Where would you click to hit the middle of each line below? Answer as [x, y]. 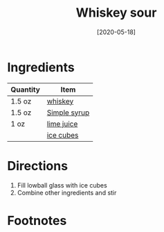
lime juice [62, 124]
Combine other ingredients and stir [67, 192]
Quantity [25, 90]
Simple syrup [68, 113]
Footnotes [37, 221]
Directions [37, 166]
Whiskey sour [116, 13]
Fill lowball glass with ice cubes [62, 185]
